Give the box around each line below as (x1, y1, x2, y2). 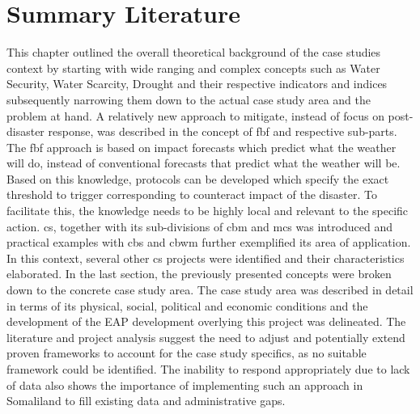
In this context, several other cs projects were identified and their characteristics (6, 249, 405, 266)
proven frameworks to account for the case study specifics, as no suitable (6, 344, 367, 361)
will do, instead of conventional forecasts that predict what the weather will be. (6, 154, 401, 171)
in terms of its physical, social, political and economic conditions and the (6, 297, 368, 314)
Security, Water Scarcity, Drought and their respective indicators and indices (6, 75, 388, 92)
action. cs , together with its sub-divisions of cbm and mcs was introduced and (6, 218, 393, 234)
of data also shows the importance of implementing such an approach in (6, 376, 363, 393)
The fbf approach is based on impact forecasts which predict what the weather (6, 138, 397, 155)
